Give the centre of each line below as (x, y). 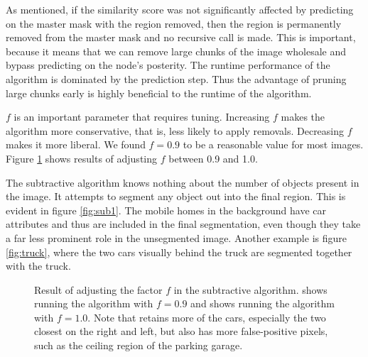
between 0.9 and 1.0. (213, 158)
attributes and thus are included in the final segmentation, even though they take (183, 224)
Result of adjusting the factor (98, 289)
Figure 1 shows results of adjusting (81, 158)
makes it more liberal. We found (76, 144)
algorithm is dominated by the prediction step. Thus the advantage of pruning (176, 78)
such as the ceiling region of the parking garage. (139, 345)
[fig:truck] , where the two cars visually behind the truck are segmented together (179, 252)
